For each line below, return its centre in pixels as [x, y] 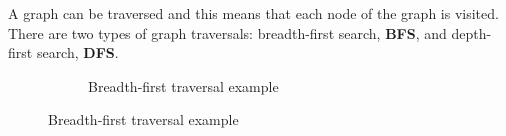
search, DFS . [77, 52]
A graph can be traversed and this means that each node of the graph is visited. [253, 13]
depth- [471, 32]
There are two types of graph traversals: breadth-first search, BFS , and [227, 32]
